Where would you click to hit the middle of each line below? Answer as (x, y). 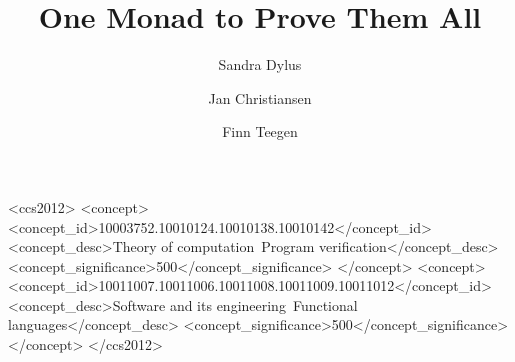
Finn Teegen (260, 131)
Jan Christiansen (260, 97)
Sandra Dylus (260, 64)
